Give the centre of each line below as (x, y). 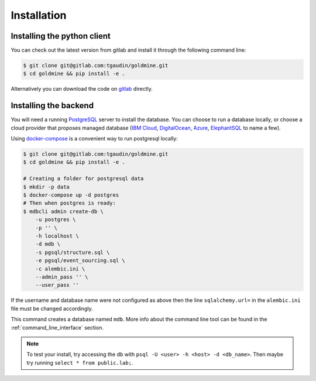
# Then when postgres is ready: (70, 203)
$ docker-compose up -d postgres (71, 195)
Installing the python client (61, 36)
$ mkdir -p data (47, 187)
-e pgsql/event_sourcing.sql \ (80, 261)
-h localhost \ (57, 236)
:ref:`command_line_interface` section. (57, 327)
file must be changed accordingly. (52, 308)
